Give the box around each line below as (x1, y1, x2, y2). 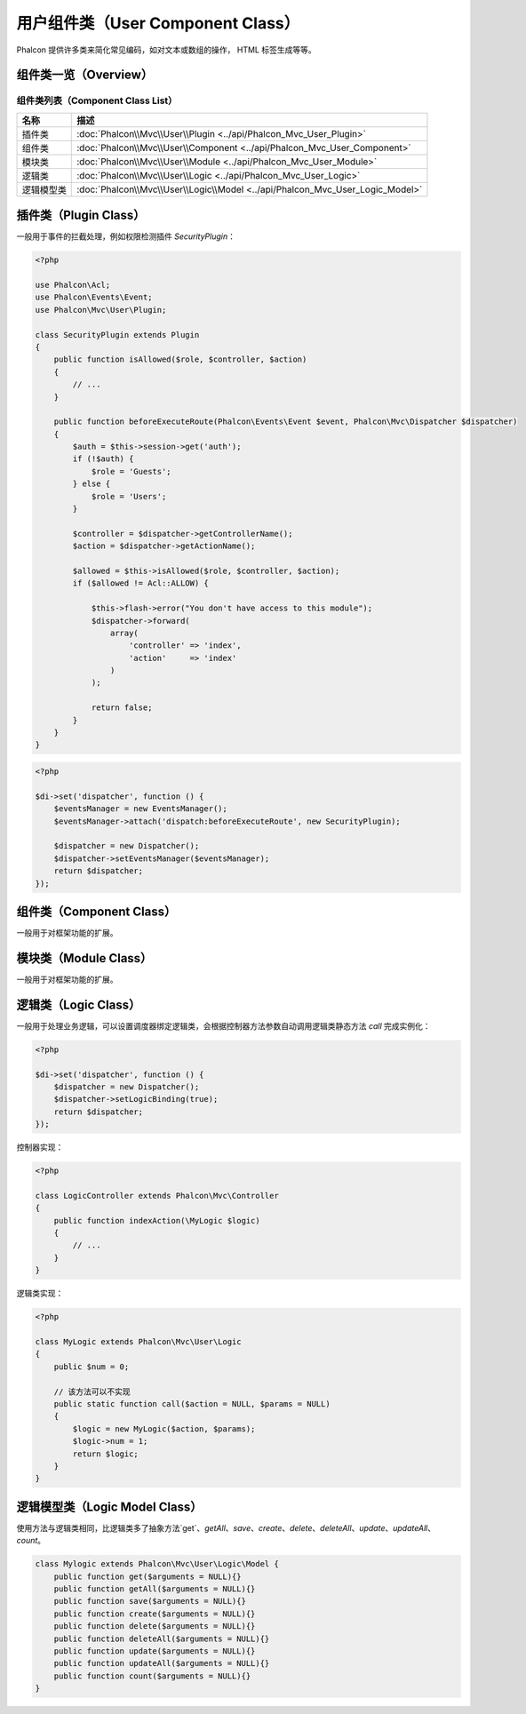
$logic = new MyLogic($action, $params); (72, 1423, 256, 1434)
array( (109, 627, 139, 638)
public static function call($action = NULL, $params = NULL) (53, 1399, 331, 1408)
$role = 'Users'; (91, 491, 167, 501)
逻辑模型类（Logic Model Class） (16, 1499, 203, 1514)
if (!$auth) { (72, 454, 134, 464)
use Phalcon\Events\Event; (35, 292, 153, 302)
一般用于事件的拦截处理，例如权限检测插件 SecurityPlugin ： (16, 231, 235, 242)
